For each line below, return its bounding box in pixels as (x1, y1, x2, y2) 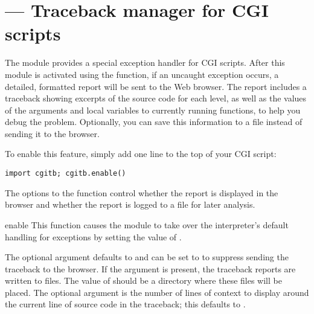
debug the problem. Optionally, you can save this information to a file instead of (5, 115, 303, 128)
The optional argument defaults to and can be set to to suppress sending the (5, 251, 289, 263)
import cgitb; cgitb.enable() (5, 169, 126, 178)
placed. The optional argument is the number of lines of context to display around (5, 286, 309, 298)
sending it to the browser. (5, 127, 100, 139)
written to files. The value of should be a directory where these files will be (5, 274, 282, 287)
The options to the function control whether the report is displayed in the (5, 186, 278, 199)
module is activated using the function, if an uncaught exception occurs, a (5, 68, 279, 80)
